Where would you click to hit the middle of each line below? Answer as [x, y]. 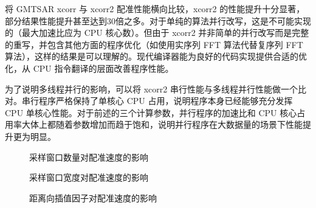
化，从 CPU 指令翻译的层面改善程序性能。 [89, 68]
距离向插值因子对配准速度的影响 [93, 197]
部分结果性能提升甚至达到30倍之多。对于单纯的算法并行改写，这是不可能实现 [158, 20]
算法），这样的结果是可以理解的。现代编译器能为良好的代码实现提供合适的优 [156, 56]
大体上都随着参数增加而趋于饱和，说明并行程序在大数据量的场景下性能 [162, 124]
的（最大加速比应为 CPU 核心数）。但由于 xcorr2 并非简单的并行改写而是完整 [157, 33]
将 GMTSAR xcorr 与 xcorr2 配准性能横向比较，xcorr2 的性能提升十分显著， [155, 9]
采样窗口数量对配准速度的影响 [89, 157]
